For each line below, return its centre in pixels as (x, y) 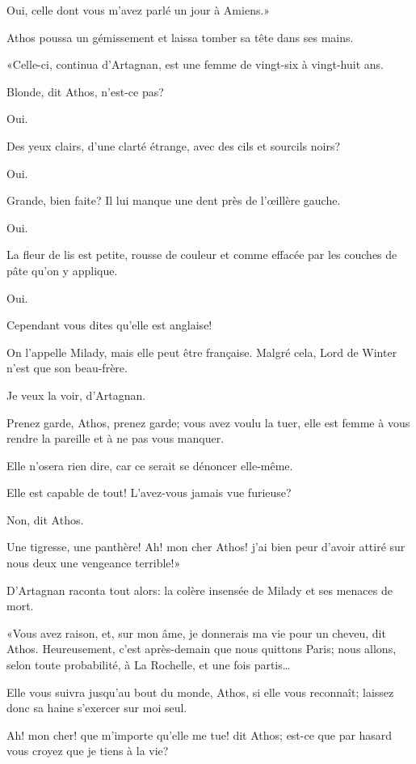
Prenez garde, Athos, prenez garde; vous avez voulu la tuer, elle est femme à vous (208, 422)
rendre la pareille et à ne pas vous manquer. (116, 438)
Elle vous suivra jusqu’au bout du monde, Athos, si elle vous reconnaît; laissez (200, 692)
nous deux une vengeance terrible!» (94, 563)
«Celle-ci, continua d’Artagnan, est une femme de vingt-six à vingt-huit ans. (195, 64)
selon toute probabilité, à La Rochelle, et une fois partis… (149, 665)
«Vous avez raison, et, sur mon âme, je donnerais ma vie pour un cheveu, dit (196, 632)
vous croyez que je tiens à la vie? (88, 751)
